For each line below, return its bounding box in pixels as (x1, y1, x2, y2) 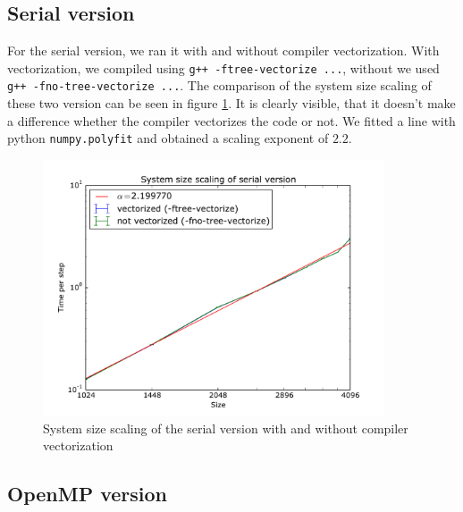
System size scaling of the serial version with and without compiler (43, 418, 408, 437)
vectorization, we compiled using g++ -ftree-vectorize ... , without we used (7, 58, 440, 77)
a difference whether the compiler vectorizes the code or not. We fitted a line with (7, 111, 456, 130)
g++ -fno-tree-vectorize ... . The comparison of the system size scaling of (7, 76, 432, 95)
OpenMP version (7, 480, 168, 508)
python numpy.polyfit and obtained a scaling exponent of (7, 129, 329, 147)
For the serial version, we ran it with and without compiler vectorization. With (7, 41, 440, 60)
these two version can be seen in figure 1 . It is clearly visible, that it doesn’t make (7, 94, 456, 113)
